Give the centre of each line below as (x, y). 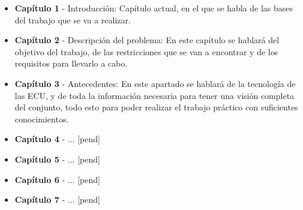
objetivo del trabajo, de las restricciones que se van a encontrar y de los (146, 51)
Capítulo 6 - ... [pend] (57, 179)
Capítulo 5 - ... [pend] (57, 159)
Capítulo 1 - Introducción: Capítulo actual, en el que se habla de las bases (154, 8)
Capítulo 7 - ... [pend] (57, 199)
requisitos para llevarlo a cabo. (71, 63)
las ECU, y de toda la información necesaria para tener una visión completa (154, 95)
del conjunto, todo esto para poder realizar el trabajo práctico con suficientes (156, 107)
